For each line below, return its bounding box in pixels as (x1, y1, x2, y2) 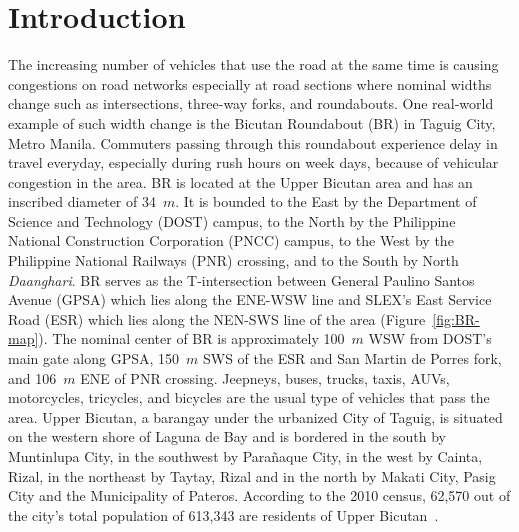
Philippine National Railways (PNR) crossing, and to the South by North (8, 250, 459, 271)
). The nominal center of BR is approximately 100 (38, 328, 345, 349)
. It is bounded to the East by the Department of (175, 191, 477, 212)
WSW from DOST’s (368, 328, 492, 349)
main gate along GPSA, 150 (8, 348, 180, 369)
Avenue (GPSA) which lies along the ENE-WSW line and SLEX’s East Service (8, 289, 492, 310)
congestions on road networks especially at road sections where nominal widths (8, 73, 492, 94)
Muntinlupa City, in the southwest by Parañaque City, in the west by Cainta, (8, 446, 483, 466)
